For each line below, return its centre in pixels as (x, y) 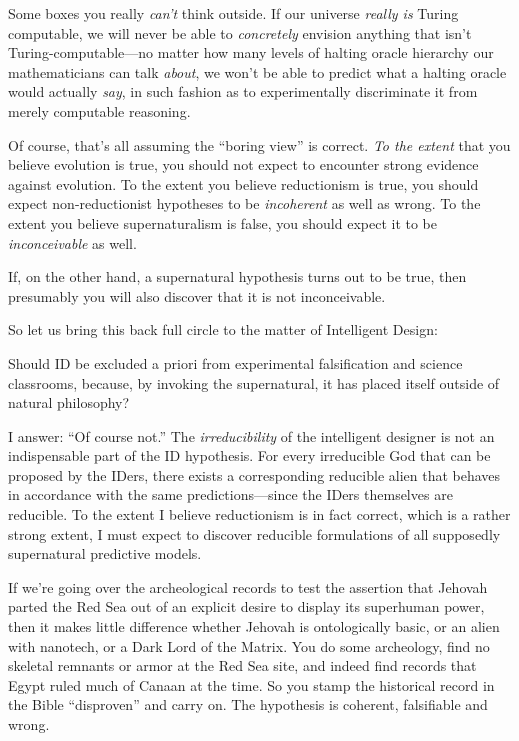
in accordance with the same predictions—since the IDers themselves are (230, 494)
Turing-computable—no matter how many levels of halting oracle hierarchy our (251, 52)
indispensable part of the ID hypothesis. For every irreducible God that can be (249, 455)
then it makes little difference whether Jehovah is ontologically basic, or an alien (254, 626)
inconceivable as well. (72, 242)
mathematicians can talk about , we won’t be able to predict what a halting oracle (257, 71)
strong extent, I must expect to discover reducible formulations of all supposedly (254, 533)
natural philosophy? (69, 402)
